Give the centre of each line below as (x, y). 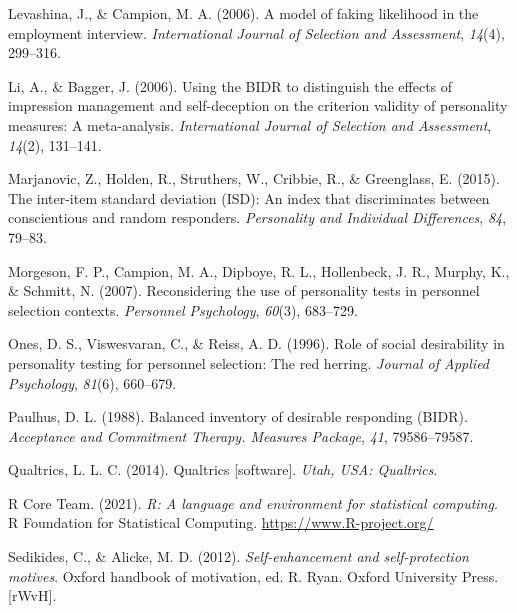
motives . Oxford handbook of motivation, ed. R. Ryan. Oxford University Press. (253, 575)
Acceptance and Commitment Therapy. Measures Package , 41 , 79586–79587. (241, 435)
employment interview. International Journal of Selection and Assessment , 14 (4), (256, 32)
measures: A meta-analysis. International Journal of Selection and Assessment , (250, 124)
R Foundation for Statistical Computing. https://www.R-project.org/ (221, 522)
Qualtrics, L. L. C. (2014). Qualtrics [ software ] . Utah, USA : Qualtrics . (223, 469)
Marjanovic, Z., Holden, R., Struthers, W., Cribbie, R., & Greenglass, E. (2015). (254, 178)
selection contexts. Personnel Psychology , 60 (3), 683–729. (183, 309)
